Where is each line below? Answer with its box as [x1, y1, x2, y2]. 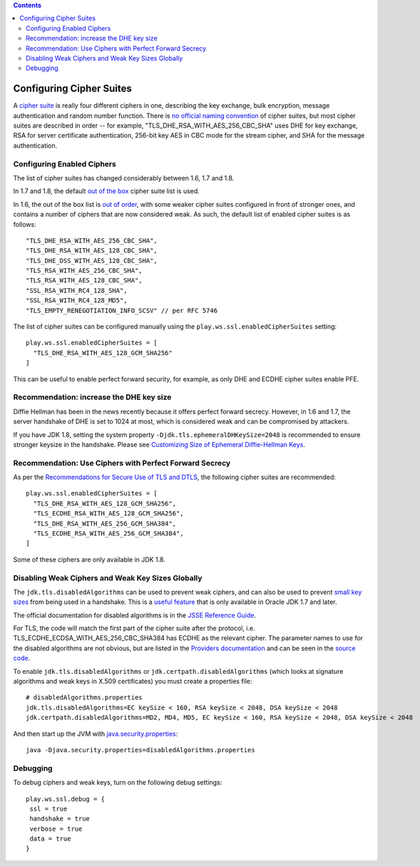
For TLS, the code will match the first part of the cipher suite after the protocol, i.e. [13, 624, 256, 632]
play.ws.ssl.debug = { [26, 795, 106, 803]
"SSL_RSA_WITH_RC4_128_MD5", [26, 297, 128, 304]
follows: [13, 220, 36, 228]
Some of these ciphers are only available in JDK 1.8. [13, 555, 165, 563]
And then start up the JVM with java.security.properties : [13, 729, 178, 738]
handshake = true [29, 815, 91, 823]
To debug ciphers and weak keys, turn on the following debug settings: [13, 778, 222, 787]
